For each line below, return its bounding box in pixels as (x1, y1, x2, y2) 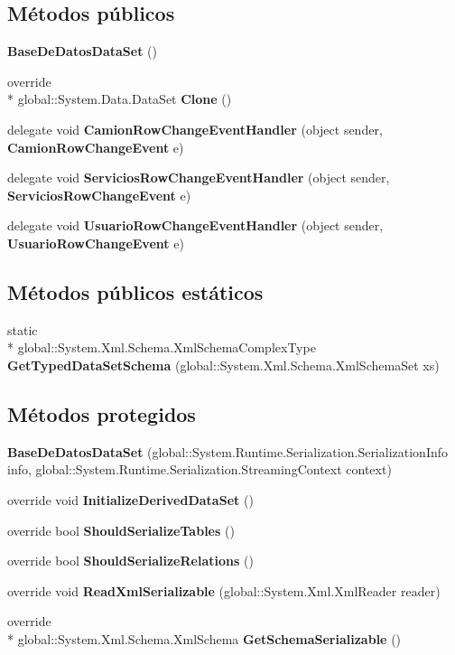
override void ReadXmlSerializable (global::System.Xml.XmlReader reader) (7, 581, 441, 600)
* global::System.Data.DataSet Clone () (7, 89, 232, 108)
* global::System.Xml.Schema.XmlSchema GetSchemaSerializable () (7, 629, 402, 648)
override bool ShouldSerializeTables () (7, 520, 235, 539)
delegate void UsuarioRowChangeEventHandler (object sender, (7, 216, 384, 235)
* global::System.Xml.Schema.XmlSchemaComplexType (7, 338, 316, 357)
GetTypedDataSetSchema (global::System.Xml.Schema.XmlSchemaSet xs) (7, 355, 440, 374)
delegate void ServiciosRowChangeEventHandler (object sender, (7, 168, 390, 187)
